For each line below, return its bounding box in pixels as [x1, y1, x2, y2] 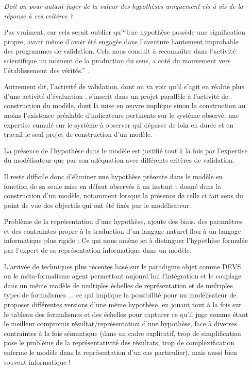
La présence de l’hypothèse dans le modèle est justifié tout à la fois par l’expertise [4, 145, 248, 155]
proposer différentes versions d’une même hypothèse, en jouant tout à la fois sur [4, 299, 242, 310]
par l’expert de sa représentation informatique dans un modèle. [4, 245, 192, 255]
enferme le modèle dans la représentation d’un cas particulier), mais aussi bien [4, 347, 237, 357]
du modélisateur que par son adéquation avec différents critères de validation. [4, 155, 235, 165]
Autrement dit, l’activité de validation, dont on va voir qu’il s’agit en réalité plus [4, 81, 244, 92]
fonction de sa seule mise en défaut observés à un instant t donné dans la [4, 181, 221, 191]
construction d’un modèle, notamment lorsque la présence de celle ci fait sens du [4, 190, 243, 201]
